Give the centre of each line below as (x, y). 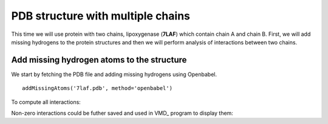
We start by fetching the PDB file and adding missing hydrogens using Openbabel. (114, 74)
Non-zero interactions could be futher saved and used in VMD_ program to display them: (122, 113)
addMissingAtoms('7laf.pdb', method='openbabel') (97, 88)
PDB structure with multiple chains (101, 16)
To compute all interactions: (46, 102)
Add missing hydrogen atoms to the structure (99, 60)
